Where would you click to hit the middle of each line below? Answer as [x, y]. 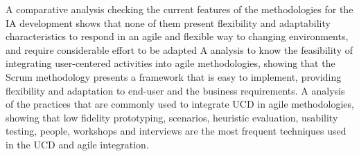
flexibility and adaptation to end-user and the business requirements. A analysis [175, 90]
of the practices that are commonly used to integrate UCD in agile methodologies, [180, 104]
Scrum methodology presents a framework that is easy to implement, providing [174, 76]
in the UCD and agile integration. [77, 144]
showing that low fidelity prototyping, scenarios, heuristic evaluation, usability [172, 117]
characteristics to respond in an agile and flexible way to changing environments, [177, 36]
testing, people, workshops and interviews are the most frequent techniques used [176, 131]
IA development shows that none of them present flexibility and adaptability [168, 22]
